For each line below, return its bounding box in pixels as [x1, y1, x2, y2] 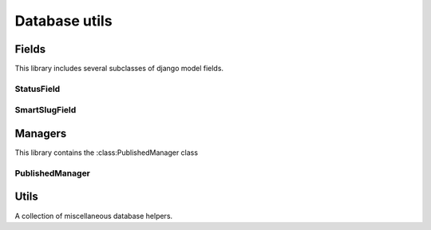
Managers [14, 127, 67, 140]
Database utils [14, 12, 113, 30]
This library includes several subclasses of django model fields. [14, 64, 223, 73]
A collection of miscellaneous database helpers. [14, 211, 173, 220]
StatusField [14, 83, 61, 94]
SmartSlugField [14, 105, 77, 116]
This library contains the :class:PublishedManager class [14, 148, 199, 157]
